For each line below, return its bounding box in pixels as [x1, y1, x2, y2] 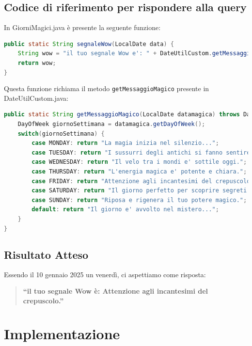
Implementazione [4, 324, 120, 344]
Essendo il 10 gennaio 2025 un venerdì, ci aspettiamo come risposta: [4, 269, 206, 280]
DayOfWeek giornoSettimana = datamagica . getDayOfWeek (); [17, 121, 205, 128]
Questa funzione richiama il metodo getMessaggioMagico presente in [4, 83, 209, 94]
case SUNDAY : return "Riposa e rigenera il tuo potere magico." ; [31, 196, 247, 204]
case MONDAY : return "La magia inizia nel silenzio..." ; [31, 140, 219, 147]
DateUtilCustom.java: [4, 93, 68, 103]
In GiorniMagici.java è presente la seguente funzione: [4, 22, 161, 32]
